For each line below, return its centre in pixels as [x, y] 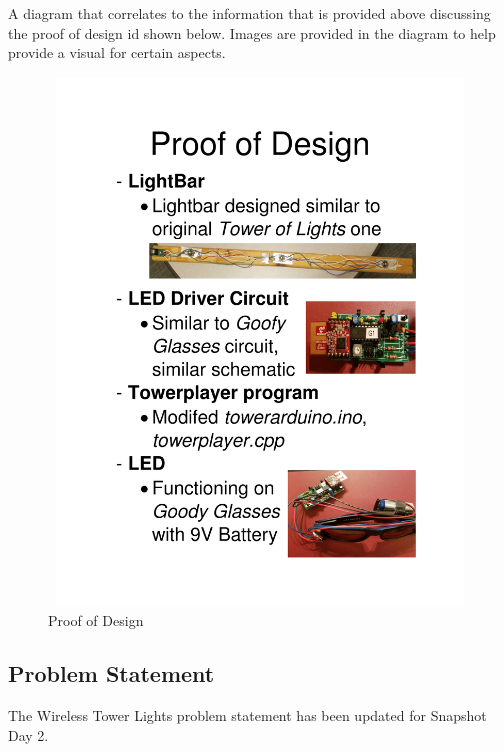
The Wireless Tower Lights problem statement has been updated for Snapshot [247, 715]
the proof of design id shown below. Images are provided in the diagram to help [252, 32]
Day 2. [28, 734]
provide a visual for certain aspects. [117, 52]
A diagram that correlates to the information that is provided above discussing [249, 13]
